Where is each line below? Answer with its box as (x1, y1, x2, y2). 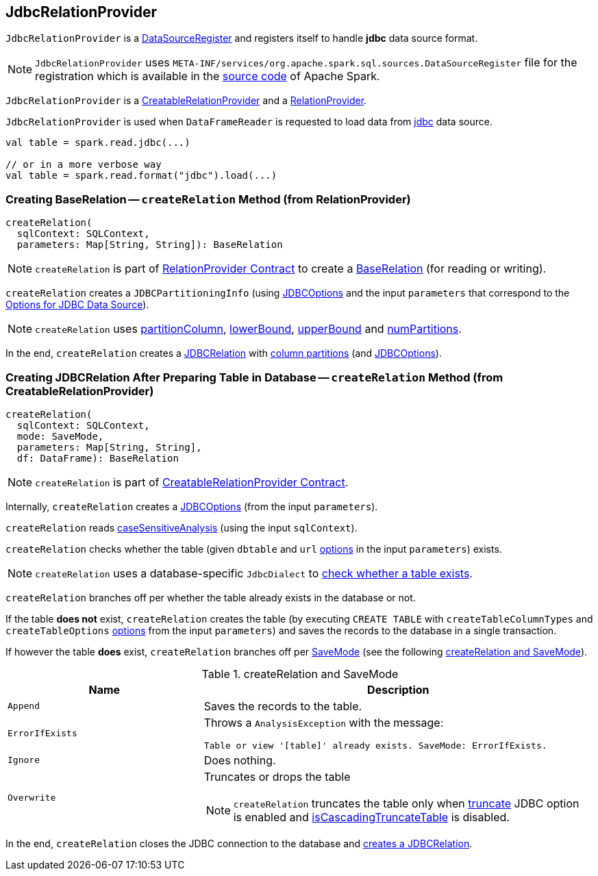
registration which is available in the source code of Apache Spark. (35, 69, 380, 84)
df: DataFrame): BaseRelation (16, 452, 179, 464)
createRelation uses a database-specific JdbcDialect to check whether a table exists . (35, 566, 473, 580)
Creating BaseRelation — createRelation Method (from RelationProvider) (5, 192, 411, 206)
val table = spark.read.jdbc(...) (5, 137, 190, 149)
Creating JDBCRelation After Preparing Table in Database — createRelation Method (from (5, 370, 503, 384)
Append (8, 701, 40, 712)
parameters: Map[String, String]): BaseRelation (16, 239, 283, 251)
